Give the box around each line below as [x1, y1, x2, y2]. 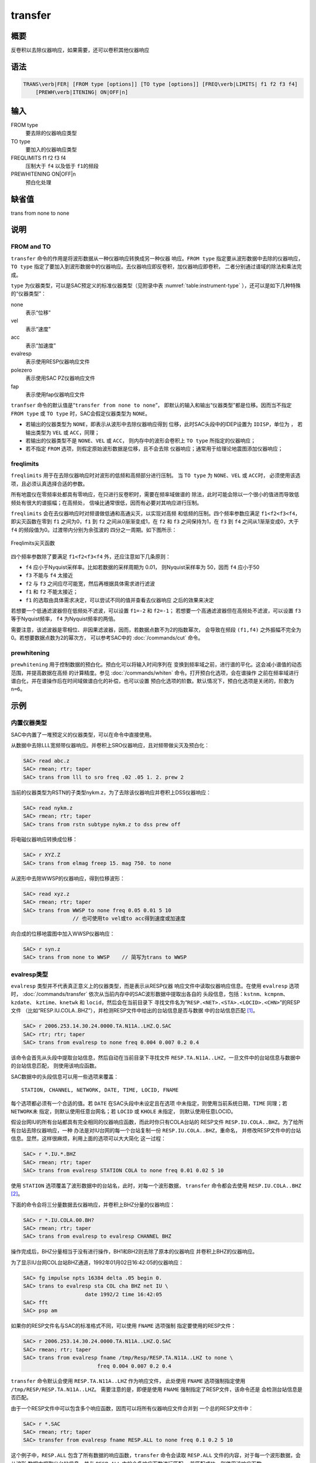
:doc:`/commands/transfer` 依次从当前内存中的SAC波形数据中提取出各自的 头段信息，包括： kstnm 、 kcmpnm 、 [22, 991, 288, 998]
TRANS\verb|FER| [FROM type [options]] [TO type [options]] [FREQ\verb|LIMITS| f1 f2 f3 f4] [23, 81, 298, 88]
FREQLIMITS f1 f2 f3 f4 [11, 154, 67, 161]
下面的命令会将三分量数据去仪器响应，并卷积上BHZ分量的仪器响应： [11, 1201, 176, 1208]
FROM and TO [11, 243, 51, 251]
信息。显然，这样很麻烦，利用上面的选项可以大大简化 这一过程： [11, 1135, 166, 1142]
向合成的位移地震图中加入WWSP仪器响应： [11, 930, 115, 937]
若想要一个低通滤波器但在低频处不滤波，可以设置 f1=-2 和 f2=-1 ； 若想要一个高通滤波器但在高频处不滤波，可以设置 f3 [11, 607, 301, 614]
